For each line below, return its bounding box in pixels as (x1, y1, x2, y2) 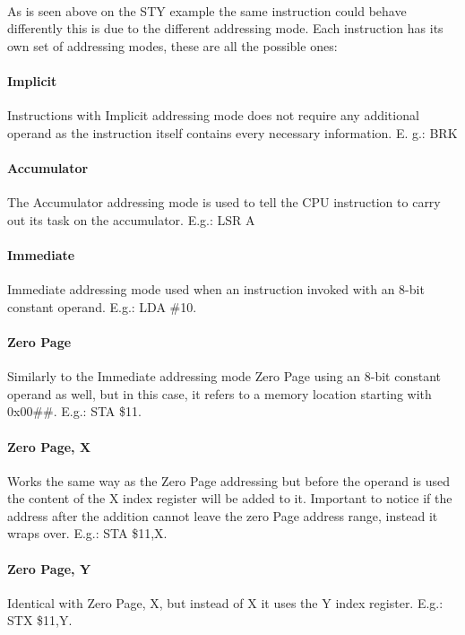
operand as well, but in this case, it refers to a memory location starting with (7, 384, 432, 403)
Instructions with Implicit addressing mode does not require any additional (7, 106, 419, 125)
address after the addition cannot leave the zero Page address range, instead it (7, 506, 438, 525)
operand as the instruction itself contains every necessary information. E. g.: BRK (7, 123, 458, 142)
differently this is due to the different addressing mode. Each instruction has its (7, 19, 443, 38)
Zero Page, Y (7, 559, 91, 578)
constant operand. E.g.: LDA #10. (7, 297, 197, 316)
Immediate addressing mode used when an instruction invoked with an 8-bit (7, 280, 425, 299)
